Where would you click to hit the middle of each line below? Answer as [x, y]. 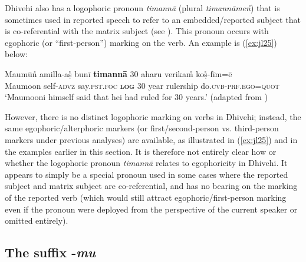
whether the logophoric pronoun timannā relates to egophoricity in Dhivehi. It [146, 163]
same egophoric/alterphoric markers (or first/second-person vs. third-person [142, 128]
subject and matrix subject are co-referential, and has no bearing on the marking [151, 186]
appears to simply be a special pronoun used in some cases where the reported [147, 174]
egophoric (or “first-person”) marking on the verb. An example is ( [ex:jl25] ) [141, 42]
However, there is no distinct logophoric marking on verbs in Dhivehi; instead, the [153, 116]
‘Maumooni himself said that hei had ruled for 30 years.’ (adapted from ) [136, 97]
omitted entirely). [37, 220]
